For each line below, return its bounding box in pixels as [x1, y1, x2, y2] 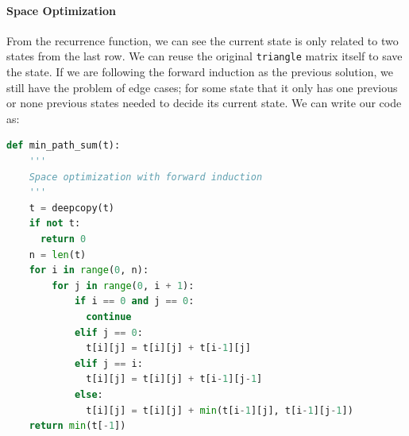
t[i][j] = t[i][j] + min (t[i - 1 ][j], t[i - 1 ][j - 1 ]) [86, 404, 353, 416]
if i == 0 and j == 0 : [74, 295, 195, 307]
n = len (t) [29, 249, 87, 260]
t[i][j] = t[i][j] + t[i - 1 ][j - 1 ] [86, 373, 263, 385]
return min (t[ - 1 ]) [29, 420, 126, 432]
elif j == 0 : [74, 326, 143, 338]
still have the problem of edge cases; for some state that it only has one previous [6, 79, 398, 95]
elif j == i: [74, 357, 143, 369]
